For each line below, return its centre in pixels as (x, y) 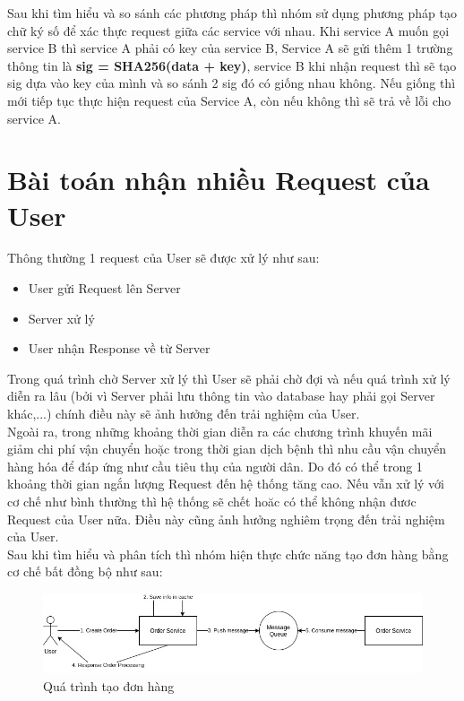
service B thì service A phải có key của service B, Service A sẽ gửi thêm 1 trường (230, 48)
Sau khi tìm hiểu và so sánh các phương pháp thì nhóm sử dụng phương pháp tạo (232, 13)
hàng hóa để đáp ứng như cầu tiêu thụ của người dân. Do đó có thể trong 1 (215, 466)
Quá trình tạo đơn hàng (109, 685)
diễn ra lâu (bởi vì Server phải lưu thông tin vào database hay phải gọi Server (221, 396)
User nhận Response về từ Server (119, 348)
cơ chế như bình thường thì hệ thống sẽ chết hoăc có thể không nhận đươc (212, 501)
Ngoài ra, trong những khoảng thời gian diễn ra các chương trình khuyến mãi (220, 431)
